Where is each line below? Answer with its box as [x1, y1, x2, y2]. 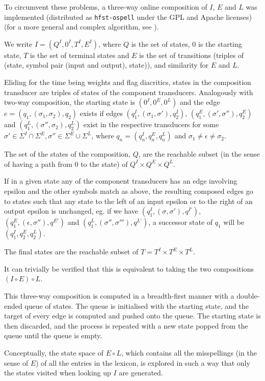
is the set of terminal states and [30, 49, 129, 60]
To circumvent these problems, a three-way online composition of [4, 2, 207, 12]
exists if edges [79, 108, 123, 119]
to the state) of [81, 158, 128, 169]
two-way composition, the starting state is [4, 97, 135, 107]
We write [4, 38, 33, 49]
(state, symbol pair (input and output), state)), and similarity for [4, 60, 209, 70]
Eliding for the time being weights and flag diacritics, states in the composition [4, 77, 251, 87]
